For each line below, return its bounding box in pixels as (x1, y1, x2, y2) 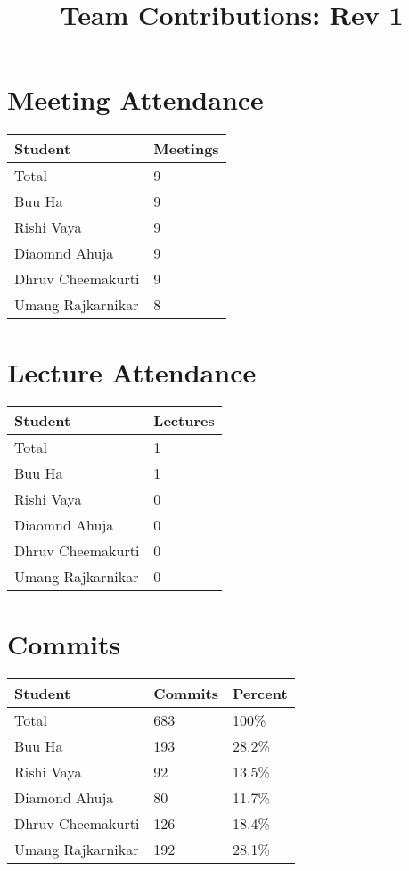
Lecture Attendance (7, 353, 257, 390)
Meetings (153, 138, 219, 160)
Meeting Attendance (7, 81, 264, 118)
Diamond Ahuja (14, 786, 114, 808)
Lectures (153, 410, 215, 431)
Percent (233, 682, 288, 703)
